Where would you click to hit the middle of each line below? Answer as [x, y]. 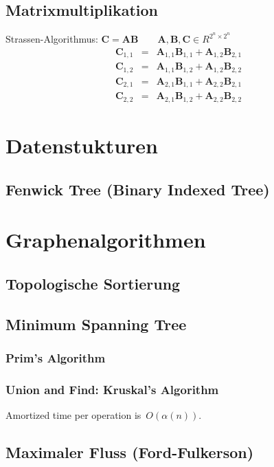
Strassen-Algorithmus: [52, 39]
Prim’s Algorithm [56, 357]
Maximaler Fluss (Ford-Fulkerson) [130, 452]
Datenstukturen [82, 145]
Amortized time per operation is [73, 414]
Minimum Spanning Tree [96, 324]
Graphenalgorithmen [106, 240]
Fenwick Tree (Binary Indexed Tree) [138, 189]
